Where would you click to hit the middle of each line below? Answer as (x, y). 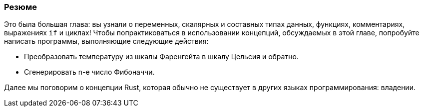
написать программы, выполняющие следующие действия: (106, 41)
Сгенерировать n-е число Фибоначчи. (89, 72)
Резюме (20, 7)
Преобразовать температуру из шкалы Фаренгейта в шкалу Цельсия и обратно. (161, 57)
